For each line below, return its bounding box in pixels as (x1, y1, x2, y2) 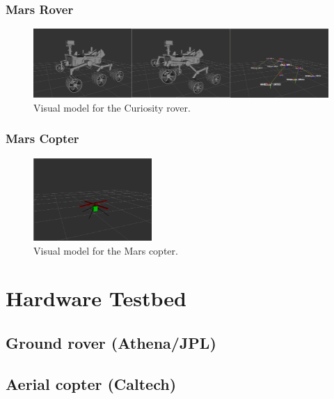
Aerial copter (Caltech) (6, 372, 177, 394)
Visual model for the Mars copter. (33, 243, 178, 257)
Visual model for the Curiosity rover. (33, 100, 191, 114)
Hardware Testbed (6, 284, 186, 313)
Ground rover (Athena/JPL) (6, 331, 216, 353)
